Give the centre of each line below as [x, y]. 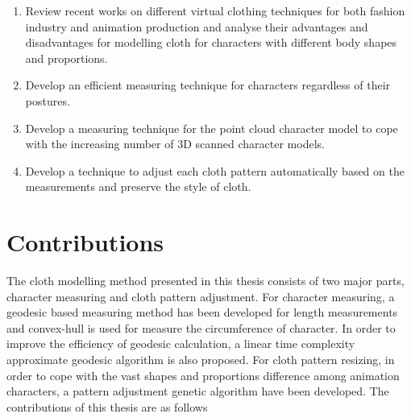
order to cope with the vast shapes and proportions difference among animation [203, 375]
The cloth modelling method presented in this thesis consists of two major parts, [205, 281]
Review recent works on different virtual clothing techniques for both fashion [215, 10]
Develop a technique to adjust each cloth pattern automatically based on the [215, 170]
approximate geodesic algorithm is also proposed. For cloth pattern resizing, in [201, 360]
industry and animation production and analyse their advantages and [197, 26]
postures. [48, 100]
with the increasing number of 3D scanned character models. [175, 144]
